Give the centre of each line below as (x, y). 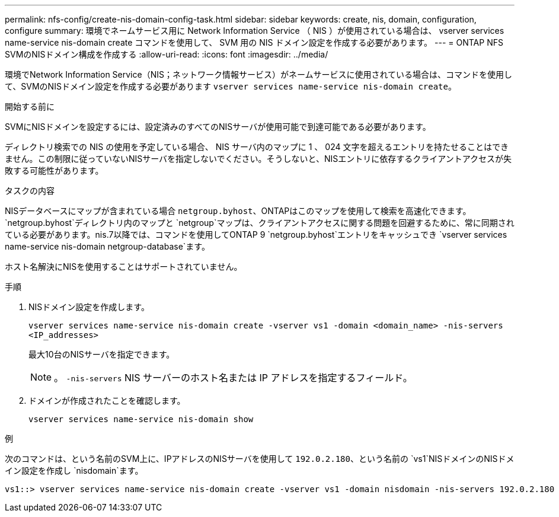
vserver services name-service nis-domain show (141, 419)
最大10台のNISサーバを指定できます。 (102, 354)
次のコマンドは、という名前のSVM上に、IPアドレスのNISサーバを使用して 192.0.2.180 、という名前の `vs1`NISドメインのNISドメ (260, 459)
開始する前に (30, 106)
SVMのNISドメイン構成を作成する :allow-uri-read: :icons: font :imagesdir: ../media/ (167, 54)
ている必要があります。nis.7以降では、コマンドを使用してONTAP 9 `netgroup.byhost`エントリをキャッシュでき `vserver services (256, 234)
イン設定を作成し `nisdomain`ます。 (74, 470)
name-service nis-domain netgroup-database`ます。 (107, 246)
